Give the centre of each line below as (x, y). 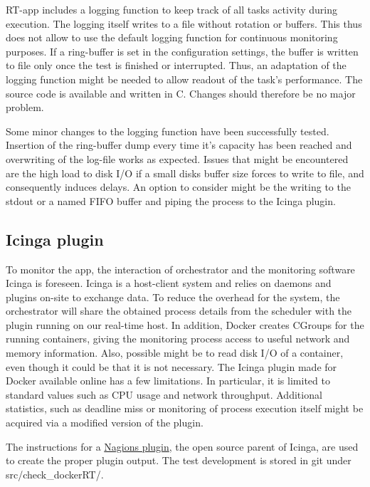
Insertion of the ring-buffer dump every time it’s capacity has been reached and (179, 145)
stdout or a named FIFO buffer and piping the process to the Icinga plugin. (171, 200)
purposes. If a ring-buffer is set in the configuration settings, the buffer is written (182, 51)
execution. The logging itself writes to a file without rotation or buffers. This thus (184, 23)
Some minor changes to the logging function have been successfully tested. (168, 131)
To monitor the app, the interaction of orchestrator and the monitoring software (180, 269)
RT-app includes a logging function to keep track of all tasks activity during (172, 9)
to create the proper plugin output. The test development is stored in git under (179, 460)
